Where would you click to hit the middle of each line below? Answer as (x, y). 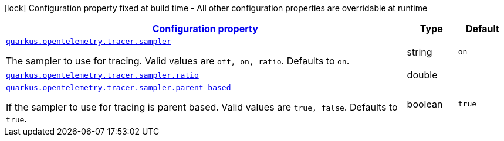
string (420, 52)
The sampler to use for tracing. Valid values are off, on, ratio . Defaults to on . (178, 61)
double (422, 75)
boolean (425, 104)
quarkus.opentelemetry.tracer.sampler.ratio (102, 75)
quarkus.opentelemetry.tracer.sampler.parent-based (119, 87)
